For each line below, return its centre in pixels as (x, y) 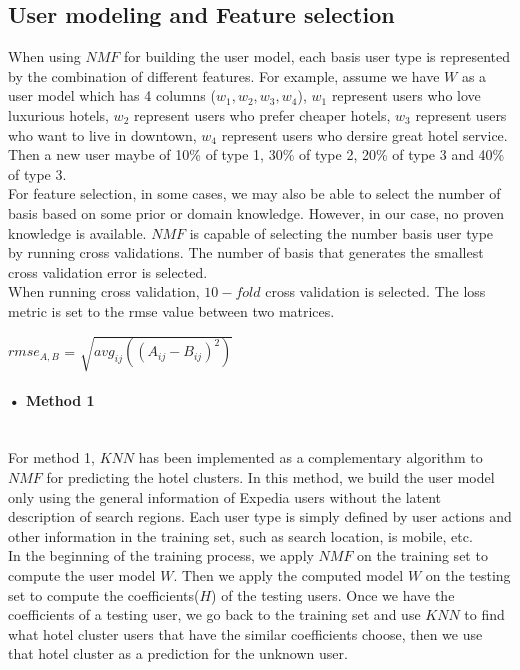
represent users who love (406, 95)
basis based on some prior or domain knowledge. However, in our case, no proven (256, 212)
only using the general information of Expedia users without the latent (225, 496)
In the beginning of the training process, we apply (161, 555)
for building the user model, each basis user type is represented (317, 56)
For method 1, (51, 457)
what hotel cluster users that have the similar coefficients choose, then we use (245, 633)
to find (484, 614)
